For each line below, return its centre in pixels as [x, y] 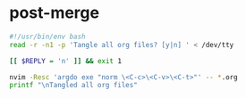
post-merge [55, 13]
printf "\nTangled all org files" [74, 86]
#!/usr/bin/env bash [48, 37]
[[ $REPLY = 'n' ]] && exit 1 [66, 61]
